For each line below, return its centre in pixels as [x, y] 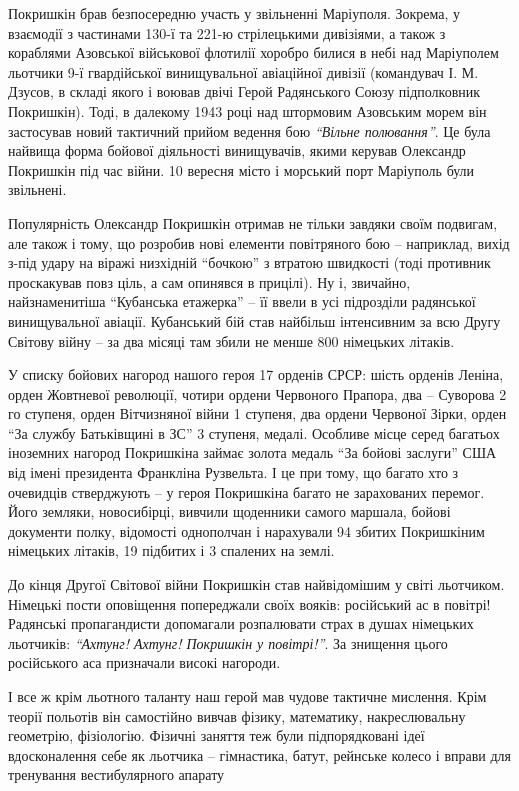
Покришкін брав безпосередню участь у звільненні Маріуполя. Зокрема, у [234, 13]
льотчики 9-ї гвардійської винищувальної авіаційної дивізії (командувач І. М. [243, 71]
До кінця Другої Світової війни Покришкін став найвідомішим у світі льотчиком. [256, 584]
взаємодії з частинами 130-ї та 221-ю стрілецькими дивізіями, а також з [227, 32]
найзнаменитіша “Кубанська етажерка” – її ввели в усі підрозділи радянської [242, 301]
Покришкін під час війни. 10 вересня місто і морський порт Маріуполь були [241, 169]
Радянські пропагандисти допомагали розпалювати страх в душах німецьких [241, 623]
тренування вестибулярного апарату [116, 774]
